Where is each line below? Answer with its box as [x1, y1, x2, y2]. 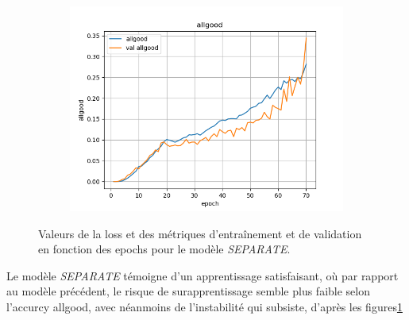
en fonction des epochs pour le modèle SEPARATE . [38, 241, 291, 257]
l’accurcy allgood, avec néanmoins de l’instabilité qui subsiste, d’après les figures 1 [6, 298, 403, 314]
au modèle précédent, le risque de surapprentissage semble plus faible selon [6, 283, 370, 299]
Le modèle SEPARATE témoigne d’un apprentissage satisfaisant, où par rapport [6, 267, 399, 283]
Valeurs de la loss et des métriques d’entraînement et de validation [38, 225, 362, 241]
